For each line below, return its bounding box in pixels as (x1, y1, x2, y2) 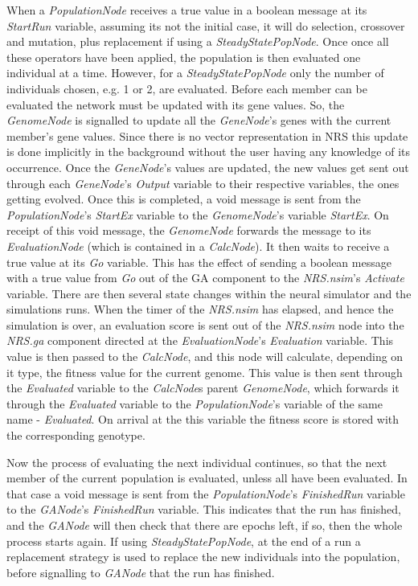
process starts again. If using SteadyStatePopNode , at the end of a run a (6, 532, 361, 549)
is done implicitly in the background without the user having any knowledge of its (6, 143, 411, 160)
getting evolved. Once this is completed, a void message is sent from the (6, 191, 361, 207)
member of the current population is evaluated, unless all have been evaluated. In (6, 469, 408, 486)
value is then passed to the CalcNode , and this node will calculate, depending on (6, 348, 404, 365)
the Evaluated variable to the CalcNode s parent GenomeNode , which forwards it (6, 379, 400, 396)
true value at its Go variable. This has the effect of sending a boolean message (6, 253, 391, 270)
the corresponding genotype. (6, 427, 145, 444)
